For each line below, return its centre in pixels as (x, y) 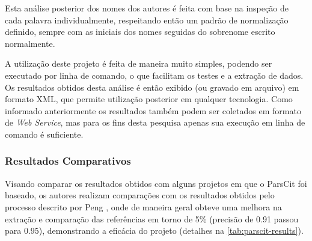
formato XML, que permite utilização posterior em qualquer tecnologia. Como (149, 99)
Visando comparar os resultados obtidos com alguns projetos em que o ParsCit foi (156, 183)
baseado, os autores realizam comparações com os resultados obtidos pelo (140, 195)
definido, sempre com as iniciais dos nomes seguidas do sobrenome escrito (140, 32)
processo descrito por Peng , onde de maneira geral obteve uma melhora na (143, 206)
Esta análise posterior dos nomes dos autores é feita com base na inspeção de (147, 8)
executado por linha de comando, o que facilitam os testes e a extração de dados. (154, 75)
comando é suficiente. (44, 134)
